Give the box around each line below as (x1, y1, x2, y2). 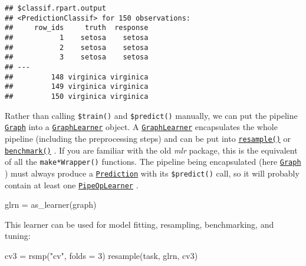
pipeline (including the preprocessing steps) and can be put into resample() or (5, 132, 291, 144)
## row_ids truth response (5, 24, 149, 32)
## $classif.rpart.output (5, 4, 106, 12)
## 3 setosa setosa (5, 53, 149, 62)
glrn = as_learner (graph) (5, 198, 97, 211)
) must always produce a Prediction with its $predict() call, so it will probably (5, 167, 300, 179)
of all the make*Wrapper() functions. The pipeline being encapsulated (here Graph (5, 155, 301, 168)
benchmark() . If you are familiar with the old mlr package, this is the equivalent (5, 144, 298, 156)
